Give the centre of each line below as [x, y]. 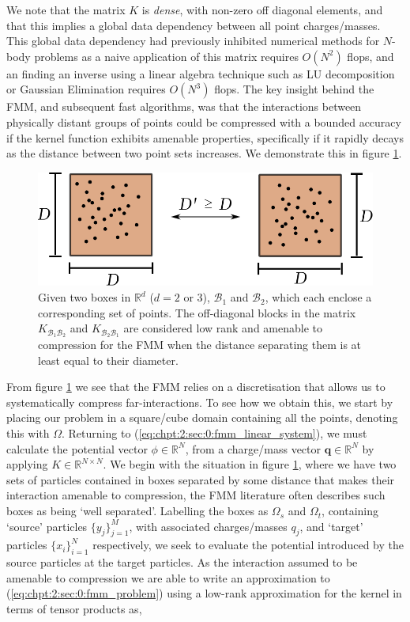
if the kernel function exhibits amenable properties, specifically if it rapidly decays [205, 137]
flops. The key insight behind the [294, 89]
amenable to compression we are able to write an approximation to [168, 577]
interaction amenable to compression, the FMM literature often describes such [196, 495]
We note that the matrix [66, 9]
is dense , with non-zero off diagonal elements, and [262, 9]
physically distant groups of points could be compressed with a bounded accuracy [204, 121]
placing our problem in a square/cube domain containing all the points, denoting [202, 417]
